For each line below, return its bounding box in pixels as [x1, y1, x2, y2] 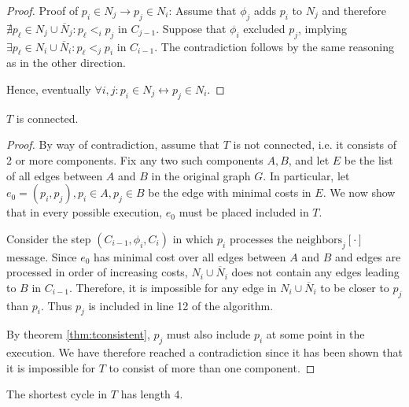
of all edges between [6, 167, 103, 183]
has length [120, 386, 171, 402]
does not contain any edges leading [231, 264, 400, 280]
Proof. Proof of [6, 2, 79, 18]
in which [172, 230, 214, 246]
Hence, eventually [6, 80, 91, 97]
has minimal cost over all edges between [94, 248, 286, 265]
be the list [344, 151, 393, 168]
